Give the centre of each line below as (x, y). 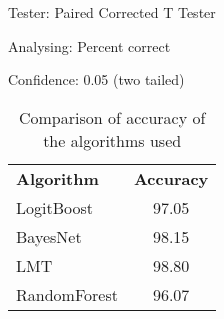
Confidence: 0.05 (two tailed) (96, 79)
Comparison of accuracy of (112, 117)
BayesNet (49, 236)
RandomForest (67, 294)
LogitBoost (54, 207)
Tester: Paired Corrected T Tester (112, 12)
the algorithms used (112, 140)
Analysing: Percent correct (89, 45)
